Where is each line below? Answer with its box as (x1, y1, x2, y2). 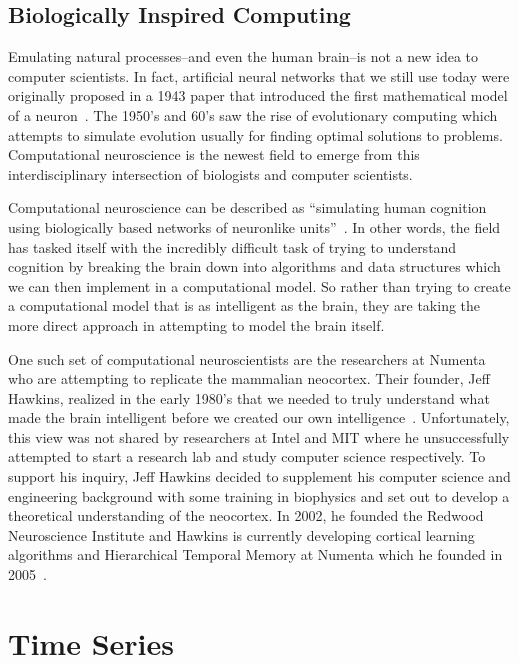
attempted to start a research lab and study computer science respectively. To (8, 446, 486, 467)
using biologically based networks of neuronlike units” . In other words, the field (8, 216, 501, 237)
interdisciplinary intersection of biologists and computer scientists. (8, 163, 413, 184)
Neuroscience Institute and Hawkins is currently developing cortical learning (8, 524, 475, 545)
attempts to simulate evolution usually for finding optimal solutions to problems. (8, 124, 503, 145)
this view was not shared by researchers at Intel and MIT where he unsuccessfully (8, 426, 510, 447)
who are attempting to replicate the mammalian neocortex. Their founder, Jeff (8, 368, 490, 389)
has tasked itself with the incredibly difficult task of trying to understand (8, 236, 457, 257)
